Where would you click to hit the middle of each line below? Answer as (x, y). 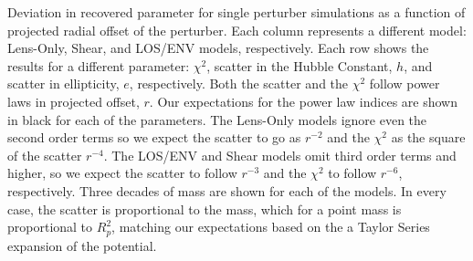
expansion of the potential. (82, 245)
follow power (405, 84)
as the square (428, 137)
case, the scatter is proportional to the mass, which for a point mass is (205, 209)
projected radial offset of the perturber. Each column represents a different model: (237, 30)
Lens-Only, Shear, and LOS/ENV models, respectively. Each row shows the (218, 48)
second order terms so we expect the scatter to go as (154, 137)
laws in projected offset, (74, 101)
